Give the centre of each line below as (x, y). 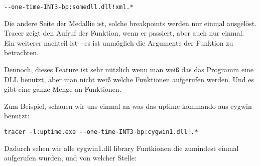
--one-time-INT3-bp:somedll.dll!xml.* (69, 7)
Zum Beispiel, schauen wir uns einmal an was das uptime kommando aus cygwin (128, 106)
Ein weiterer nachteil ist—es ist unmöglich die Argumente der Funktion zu (119, 42)
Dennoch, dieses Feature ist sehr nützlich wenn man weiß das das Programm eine (129, 69)
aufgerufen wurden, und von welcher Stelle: (70, 158)
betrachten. (21, 52)
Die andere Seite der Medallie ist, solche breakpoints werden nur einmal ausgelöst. (131, 23)
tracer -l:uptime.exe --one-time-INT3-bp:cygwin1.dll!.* (101, 132)
